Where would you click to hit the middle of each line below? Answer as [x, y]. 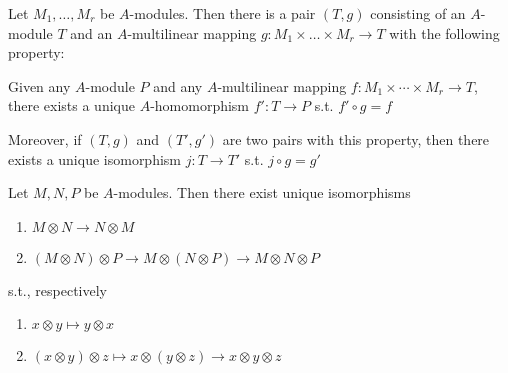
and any [178, 85]
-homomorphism [200, 105]
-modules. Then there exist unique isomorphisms [262, 192]
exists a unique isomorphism [95, 158]
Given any [39, 85]
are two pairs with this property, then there [356, 138]
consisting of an [418, 13]
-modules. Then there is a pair [222, 13]
